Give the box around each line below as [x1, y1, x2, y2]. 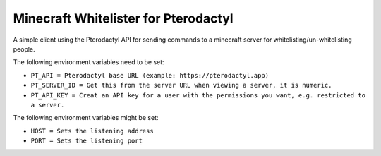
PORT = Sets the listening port [30, 137, 143, 145]
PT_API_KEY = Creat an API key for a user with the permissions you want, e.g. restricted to [30, 91, 366, 99]
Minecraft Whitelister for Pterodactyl [13, 11, 234, 26]
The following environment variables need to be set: [13, 58, 165, 66]
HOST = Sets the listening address [30, 127, 155, 135]
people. [13, 44, 35, 53]
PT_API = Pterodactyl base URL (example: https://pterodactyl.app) [30, 71, 270, 79]
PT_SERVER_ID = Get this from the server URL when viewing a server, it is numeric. [30, 81, 332, 90]
